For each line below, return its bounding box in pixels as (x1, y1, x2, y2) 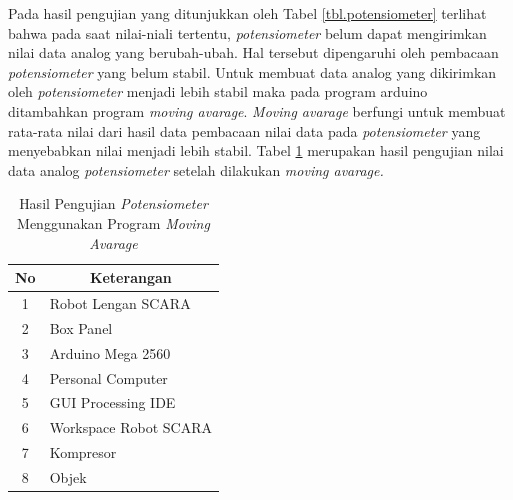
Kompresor (49, 442, 117, 463)
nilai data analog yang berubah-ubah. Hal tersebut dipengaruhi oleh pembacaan (8, 42, 499, 63)
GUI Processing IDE (49, 392, 176, 413)
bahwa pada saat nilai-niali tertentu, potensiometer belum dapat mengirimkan (8, 22, 487, 43)
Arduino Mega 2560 (49, 342, 171, 363)
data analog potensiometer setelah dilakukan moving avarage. (8, 159, 384, 180)
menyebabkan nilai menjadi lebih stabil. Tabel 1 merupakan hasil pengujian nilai (8, 140, 504, 161)
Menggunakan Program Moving (17, 212, 210, 233)
